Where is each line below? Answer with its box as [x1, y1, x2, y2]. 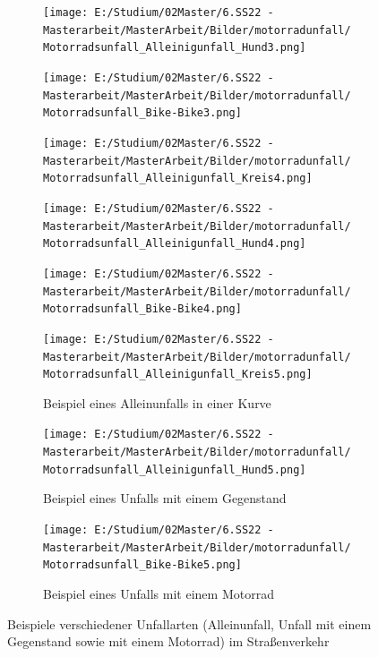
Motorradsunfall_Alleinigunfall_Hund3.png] [43, 41, 306, 55]
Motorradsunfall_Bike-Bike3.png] [43, 107, 242, 120]
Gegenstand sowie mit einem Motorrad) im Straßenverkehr [7, 632, 330, 651]
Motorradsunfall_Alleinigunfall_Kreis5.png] [43, 368, 313, 381]
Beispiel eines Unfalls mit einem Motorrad [43, 584, 274, 602]
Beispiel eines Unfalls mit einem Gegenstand [43, 489, 287, 508]
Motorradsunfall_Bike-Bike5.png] [43, 559, 242, 572]
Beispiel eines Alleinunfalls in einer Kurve [43, 393, 271, 412]
